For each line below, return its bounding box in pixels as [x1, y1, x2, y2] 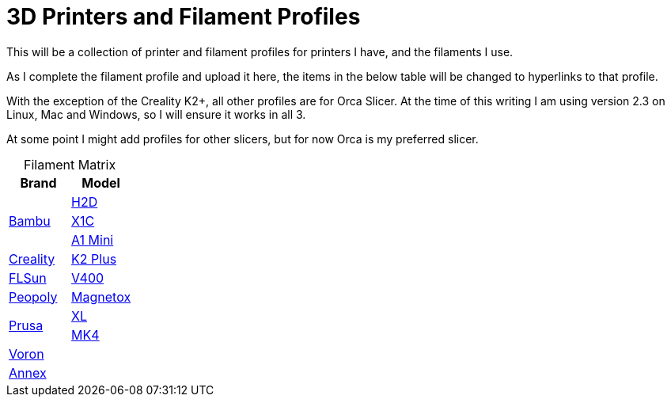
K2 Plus [71, 250, 117, 267]
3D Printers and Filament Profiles [6, 3, 361, 30]
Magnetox [71, 288, 131, 305]
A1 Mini [71, 231, 114, 248]
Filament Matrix [23, 156, 116, 173]
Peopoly [9, 288, 58, 305]
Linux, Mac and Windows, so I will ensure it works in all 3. [6, 107, 306, 121]
